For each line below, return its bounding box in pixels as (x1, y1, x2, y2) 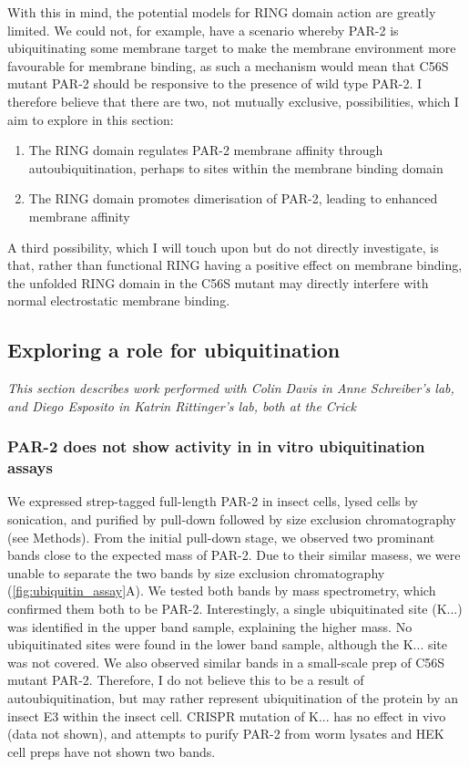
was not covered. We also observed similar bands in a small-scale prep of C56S (7, 652, 445, 671)
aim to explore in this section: (7, 109, 174, 129)
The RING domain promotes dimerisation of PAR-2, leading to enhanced (28, 189, 438, 208)
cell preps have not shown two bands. (7, 741, 216, 761)
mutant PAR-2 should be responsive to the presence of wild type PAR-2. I (7, 74, 422, 93)
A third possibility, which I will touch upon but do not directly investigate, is (7, 237, 439, 256)
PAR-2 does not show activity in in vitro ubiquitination (7, 435, 425, 458)
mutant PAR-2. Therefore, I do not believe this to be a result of (7, 670, 364, 689)
